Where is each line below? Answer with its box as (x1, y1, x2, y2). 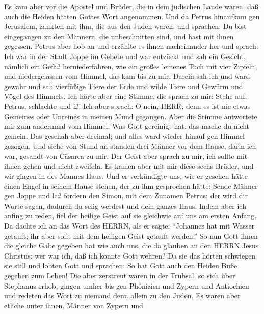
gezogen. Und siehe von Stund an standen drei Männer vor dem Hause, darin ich (4, 140, 256, 151)
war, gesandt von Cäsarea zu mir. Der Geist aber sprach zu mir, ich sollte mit (4, 150, 248, 161)
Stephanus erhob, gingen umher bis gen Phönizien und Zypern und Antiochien (4, 280, 249, 291)
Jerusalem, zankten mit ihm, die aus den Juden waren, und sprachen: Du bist (4, 21, 247, 32)
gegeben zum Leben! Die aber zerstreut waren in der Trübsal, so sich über (4, 270, 235, 281)
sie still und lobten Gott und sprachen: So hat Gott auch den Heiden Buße (4, 260, 237, 271)
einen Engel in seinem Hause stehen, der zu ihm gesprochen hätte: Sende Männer (4, 180, 258, 191)
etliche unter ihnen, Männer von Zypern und (4, 300, 143, 310)
